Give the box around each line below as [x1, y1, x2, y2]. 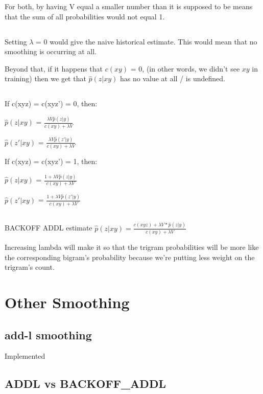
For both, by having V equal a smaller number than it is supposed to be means [5, 1, 253, 11]
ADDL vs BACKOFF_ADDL [5, 376, 166, 391]
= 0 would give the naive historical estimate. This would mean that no [36, 36, 257, 47]
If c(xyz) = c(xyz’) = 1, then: [5, 156, 98, 167]
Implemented [5, 351, 45, 361]
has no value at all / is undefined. [120, 73, 225, 84]
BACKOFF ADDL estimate [5, 222, 92, 233]
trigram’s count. [5, 262, 55, 272]
